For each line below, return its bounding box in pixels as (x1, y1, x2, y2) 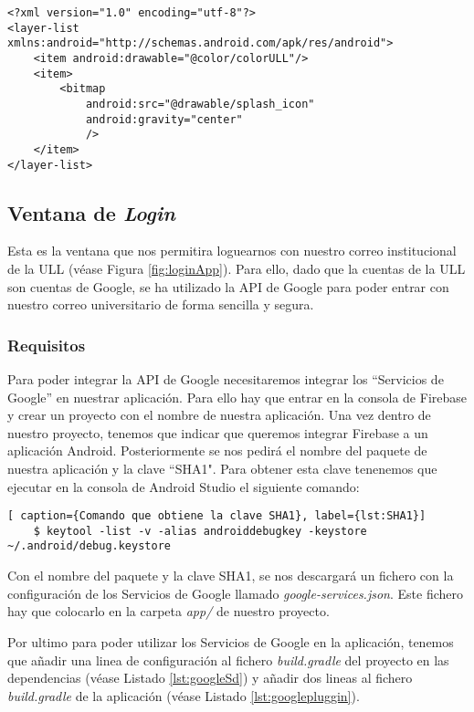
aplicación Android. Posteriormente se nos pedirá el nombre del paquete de (7, 441, 427, 460)
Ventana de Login (7, 198, 175, 226)
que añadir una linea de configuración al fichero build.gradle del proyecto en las (7, 650, 449, 669)
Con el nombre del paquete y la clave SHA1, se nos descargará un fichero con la (7, 566, 454, 585)
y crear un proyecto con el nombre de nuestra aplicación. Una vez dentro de (7, 405, 431, 424)
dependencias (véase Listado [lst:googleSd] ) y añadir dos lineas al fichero (7, 668, 413, 687)
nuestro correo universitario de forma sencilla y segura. (7, 295, 314, 314)
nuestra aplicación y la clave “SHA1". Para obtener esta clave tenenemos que (7, 458, 437, 477)
